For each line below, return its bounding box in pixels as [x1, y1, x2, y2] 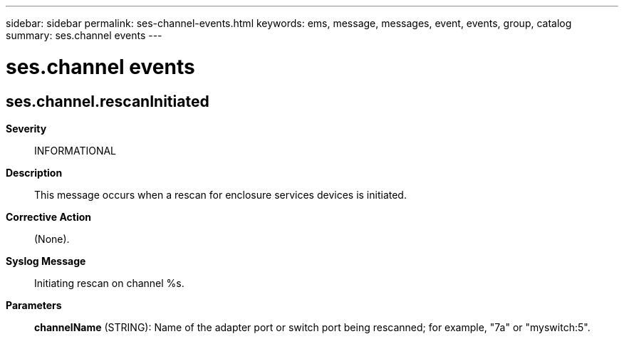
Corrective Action [6, 210, 91, 223]
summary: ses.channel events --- [6, 29, 162, 41]
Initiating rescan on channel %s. [34, 276, 184, 289]
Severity [6, 122, 47, 135]
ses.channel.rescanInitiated [6, 92, 209, 110]
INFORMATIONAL [34, 144, 117, 157]
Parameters [6, 298, 62, 311]
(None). [34, 232, 70, 245]
